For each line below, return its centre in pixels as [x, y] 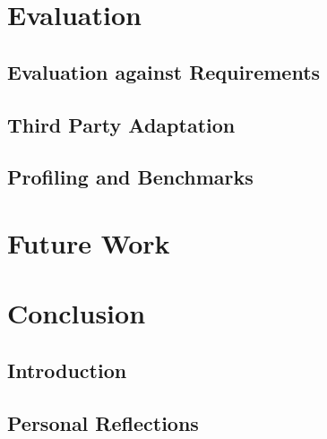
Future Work [89, 242]
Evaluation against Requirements [164, 71]
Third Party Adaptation [121, 124]
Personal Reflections [103, 422]
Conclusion [77, 313]
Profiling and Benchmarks [130, 177]
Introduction [67, 370]
